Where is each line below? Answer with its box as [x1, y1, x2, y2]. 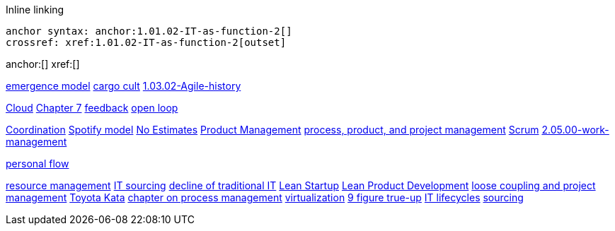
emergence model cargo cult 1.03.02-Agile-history [6, 80, 241, 92]
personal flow [6, 158, 69, 170]
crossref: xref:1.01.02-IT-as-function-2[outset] [6, 37, 287, 48]
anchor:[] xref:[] [6, 58, 80, 70]
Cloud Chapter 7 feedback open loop [6, 102, 178, 114]
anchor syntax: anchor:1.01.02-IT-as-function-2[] [6, 25, 292, 37]
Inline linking [6, 4, 64, 16]
